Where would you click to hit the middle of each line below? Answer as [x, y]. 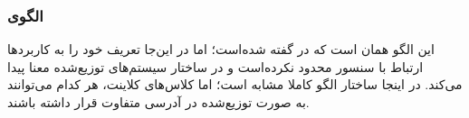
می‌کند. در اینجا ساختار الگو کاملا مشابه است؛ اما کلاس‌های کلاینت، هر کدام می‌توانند [235, 84]
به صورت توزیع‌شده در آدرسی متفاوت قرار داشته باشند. [158, 102]
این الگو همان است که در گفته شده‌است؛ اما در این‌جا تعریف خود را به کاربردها [221, 49]
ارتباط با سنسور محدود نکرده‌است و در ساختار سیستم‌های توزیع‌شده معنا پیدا [215, 66]
